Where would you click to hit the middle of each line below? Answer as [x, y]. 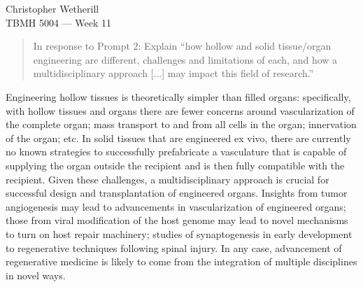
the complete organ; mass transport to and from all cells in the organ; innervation [181, 124]
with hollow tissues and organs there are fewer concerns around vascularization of [180, 110]
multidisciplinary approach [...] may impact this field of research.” [173, 73]
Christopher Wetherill [52, 8]
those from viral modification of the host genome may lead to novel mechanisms [177, 220]
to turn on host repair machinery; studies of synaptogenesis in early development [179, 233]
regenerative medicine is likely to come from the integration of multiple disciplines [181, 261]
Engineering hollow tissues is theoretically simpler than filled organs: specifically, [178, 96]
